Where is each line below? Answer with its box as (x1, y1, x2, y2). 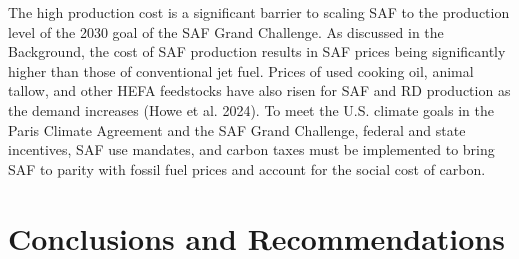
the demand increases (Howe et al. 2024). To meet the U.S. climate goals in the (8, 99, 494, 120)
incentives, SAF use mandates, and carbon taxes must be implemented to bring (8, 139, 495, 160)
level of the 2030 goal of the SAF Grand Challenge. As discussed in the (8, 21, 444, 42)
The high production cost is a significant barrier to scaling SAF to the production (8, 2, 510, 22)
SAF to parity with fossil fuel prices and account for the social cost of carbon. (8, 158, 486, 179)
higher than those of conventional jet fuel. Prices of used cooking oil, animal (8, 60, 474, 81)
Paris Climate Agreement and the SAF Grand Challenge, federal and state (8, 119, 466, 140)
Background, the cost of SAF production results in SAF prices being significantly (8, 41, 506, 62)
